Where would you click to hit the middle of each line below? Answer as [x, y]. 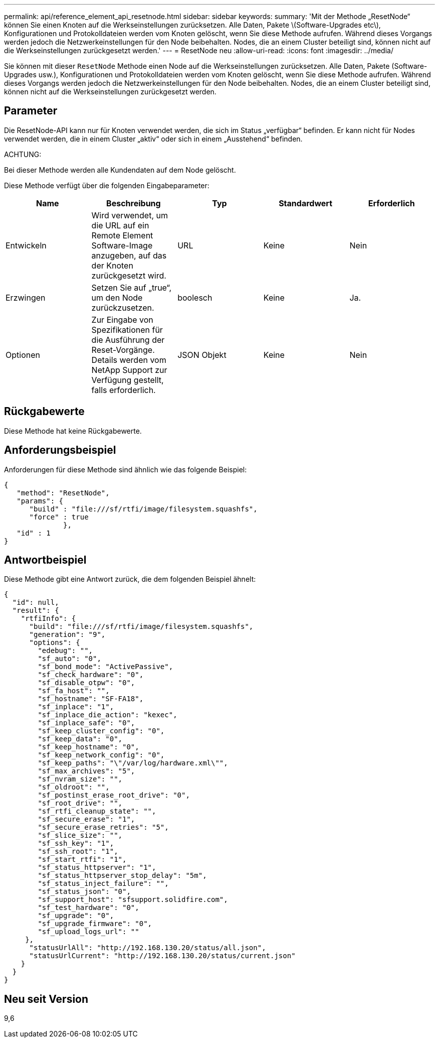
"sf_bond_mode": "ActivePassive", [105, 667]
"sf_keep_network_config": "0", [101, 755]
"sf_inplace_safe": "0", [86, 723]
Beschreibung [134, 203]
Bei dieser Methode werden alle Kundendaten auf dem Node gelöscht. [120, 170]
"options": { [55, 643]
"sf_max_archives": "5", [86, 771]
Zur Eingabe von [122, 319]
